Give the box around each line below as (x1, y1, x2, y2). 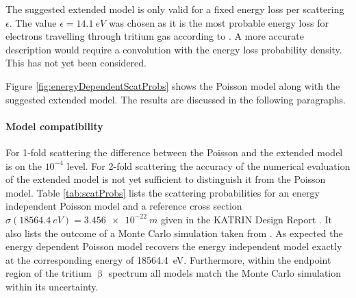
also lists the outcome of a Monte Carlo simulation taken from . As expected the (5, 225, 343, 240)
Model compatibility (5, 119, 103, 133)
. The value (9, 15, 57, 29)
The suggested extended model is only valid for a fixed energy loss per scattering (5, 2, 344, 16)
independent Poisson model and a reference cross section (5, 199, 242, 213)
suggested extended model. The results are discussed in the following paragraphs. (5, 92, 346, 106)
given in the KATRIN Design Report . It (160, 212, 332, 226)
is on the (5, 158, 42, 173)
